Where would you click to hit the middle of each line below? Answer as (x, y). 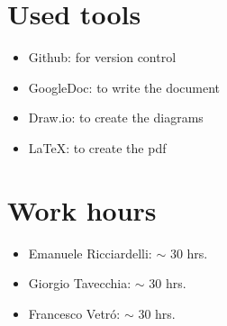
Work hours (82, 209)
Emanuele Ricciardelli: (90, 253)
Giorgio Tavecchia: (80, 283)
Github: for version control (102, 57)
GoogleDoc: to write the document (124, 87)
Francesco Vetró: (74, 313)
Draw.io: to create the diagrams (116, 118)
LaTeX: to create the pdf (97, 147)
